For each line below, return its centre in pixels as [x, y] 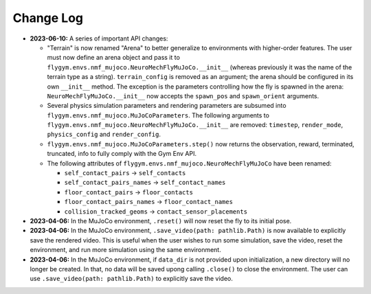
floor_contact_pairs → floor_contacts [129, 192]
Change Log [48, 18]
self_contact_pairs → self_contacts [125, 173]
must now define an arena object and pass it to [113, 58]
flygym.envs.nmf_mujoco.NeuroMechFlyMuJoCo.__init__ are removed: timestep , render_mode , [195, 125]
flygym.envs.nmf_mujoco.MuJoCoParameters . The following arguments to [158, 115]
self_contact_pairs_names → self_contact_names [145, 183]
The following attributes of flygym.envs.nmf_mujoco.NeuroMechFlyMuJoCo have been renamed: [189, 163]
